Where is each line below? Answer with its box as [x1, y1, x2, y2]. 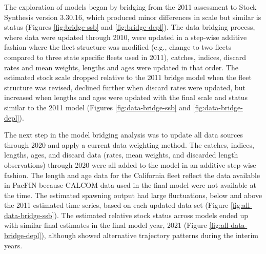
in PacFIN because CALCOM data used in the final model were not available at [4, 180, 256, 190]
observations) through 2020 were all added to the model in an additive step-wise [4, 159, 256, 170]
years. [4, 240, 23, 250]
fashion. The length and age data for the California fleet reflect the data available [4, 169, 260, 180]
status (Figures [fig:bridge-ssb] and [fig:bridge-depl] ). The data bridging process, [4, 22, 255, 32]
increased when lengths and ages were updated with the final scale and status [4, 92, 248, 103]
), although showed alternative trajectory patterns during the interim [41, 230, 258, 241]
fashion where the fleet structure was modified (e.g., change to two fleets [4, 42, 231, 52]
